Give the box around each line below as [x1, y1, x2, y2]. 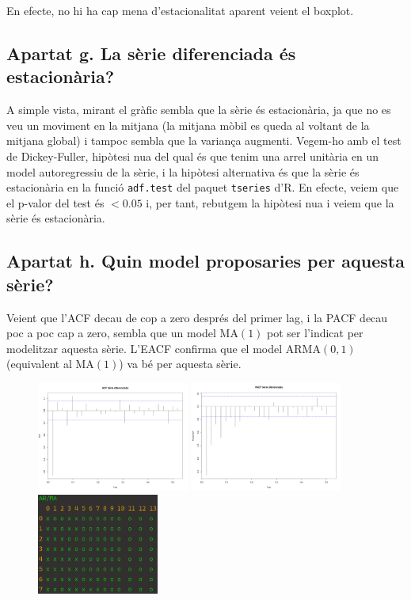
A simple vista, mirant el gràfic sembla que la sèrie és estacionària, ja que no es [6, 101, 391, 118]
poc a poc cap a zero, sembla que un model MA [6, 325, 238, 341]
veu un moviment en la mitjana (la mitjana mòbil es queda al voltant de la [6, 116, 370, 133]
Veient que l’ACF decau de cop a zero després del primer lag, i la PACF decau [6, 309, 388, 325]
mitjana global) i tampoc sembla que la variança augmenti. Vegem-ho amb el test [6, 132, 401, 149]
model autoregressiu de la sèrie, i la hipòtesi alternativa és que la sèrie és [6, 163, 360, 180]
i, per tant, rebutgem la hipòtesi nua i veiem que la [146, 194, 394, 211]
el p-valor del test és [6, 194, 105, 211]
